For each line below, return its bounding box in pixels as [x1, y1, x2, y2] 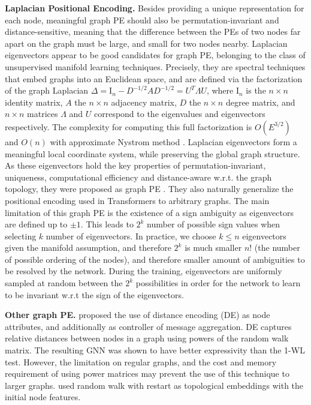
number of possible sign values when [147, 218, 280, 230]
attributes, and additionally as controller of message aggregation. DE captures [5, 320, 292, 332]
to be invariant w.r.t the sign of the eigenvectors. [5, 288, 184, 301]
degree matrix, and [225, 95, 295, 108]
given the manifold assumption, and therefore [5, 241, 171, 254]
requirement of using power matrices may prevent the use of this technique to [5, 367, 289, 380]
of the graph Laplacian [5, 84, 89, 97]
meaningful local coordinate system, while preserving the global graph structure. [5, 147, 300, 160]
